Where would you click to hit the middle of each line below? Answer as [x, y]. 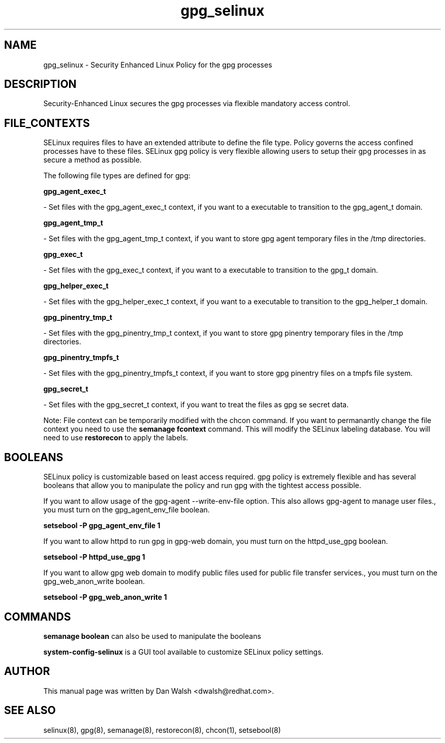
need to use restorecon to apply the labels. [116, 438]
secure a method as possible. [92, 160]
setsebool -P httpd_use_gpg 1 [94, 557]
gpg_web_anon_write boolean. [94, 582]
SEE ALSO [30, 710]
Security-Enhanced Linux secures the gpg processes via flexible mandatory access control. [197, 104]
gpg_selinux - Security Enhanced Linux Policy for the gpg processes [158, 64]
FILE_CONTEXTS [47, 123]
